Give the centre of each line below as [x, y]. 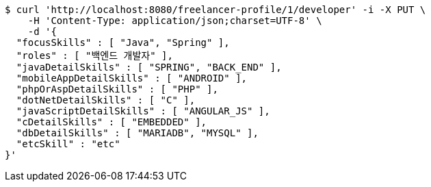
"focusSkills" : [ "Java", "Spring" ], [123, 42]
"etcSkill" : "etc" [68, 144]
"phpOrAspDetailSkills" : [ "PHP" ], [117, 89]
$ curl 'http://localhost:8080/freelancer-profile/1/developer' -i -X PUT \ [215, 10]
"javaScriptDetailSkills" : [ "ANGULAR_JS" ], [143, 111]
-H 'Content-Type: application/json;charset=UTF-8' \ [175, 21]
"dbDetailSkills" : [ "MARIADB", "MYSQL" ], [137, 133]
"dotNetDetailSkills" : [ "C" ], [106, 100]
